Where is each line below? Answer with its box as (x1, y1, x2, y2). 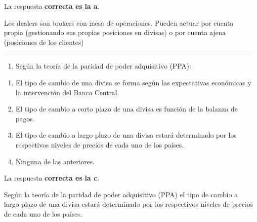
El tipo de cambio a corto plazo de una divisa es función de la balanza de (15, 104, 238, 114)
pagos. (15, 113, 35, 123)
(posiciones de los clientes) (4, 37, 84, 47)
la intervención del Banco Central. (15, 87, 119, 97)
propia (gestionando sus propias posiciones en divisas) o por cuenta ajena (4, 27, 226, 37)
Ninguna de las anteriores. (15, 156, 95, 166)
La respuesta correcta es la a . (4, 1, 99, 11)
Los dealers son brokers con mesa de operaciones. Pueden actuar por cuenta (4, 17, 234, 28)
